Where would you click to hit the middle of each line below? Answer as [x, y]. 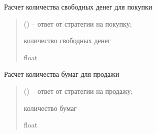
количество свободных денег [67, 40]
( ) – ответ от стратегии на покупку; [78, 23]
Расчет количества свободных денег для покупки [78, 7]
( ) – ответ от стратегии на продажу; [78, 91]
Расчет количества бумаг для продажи [62, 74]
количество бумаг [50, 108]
